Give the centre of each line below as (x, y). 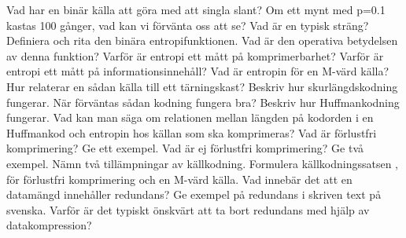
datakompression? (49, 225)
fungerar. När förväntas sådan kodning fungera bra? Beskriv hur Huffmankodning (203, 102)
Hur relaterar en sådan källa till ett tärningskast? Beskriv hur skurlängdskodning (202, 86)
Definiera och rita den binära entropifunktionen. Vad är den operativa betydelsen (202, 40)
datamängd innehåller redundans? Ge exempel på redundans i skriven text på (194, 194)
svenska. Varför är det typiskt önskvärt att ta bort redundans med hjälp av (188, 209)
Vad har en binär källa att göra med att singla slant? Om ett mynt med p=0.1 (196, 9)
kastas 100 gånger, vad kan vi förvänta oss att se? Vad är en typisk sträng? (188, 25)
